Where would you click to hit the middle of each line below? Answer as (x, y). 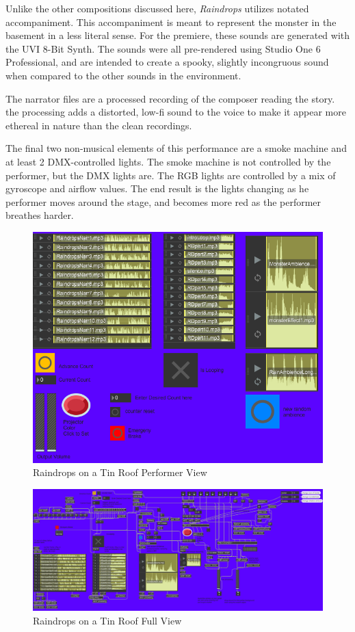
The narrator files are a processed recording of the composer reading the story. (170, 98)
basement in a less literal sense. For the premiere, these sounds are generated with (178, 35)
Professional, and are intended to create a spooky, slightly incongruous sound (167, 62)
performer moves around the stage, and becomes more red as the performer (163, 201)
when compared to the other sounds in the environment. (123, 75)
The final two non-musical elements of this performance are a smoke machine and (176, 148)
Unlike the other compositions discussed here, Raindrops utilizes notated (157, 8)
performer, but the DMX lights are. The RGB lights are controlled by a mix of (171, 175)
